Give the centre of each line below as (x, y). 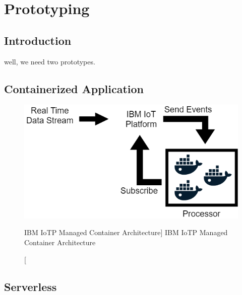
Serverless (31, 286)
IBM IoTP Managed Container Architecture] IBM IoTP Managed (126, 232)
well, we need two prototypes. (50, 61)
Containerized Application (74, 88)
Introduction (38, 40)
